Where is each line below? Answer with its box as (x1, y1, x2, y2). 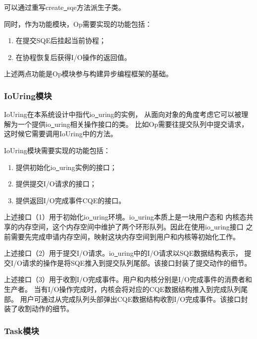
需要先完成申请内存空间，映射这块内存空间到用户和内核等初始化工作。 (10, 231, 240, 241)
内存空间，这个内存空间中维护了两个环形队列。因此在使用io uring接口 (17, 221, 244, 231)
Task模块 (4, 324, 39, 337)
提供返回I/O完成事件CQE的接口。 (15, 195, 126, 205)
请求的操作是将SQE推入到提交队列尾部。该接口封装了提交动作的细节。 (22, 257, 252, 268)
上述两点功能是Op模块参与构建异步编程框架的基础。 (4, 68, 173, 79)
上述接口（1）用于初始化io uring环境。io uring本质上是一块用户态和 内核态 (4, 212, 247, 222)
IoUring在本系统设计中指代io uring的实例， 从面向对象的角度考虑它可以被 (4, 109, 242, 119)
